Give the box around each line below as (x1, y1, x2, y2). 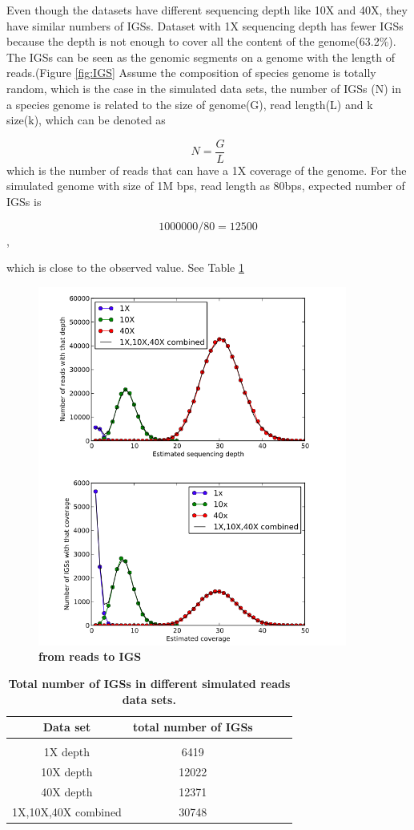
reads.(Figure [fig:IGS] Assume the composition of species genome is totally (6, 64, 376, 81)
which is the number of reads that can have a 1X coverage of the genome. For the (6, 161, 407, 178)
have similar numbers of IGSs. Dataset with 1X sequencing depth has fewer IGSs (6, 17, 404, 34)
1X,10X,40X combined (12, 803, 122, 820)
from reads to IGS (38, 648, 142, 665)
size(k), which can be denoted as (6, 111, 166, 128)
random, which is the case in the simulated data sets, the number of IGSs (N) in (6, 79, 401, 96)
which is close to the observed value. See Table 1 (6, 259, 244, 276)
